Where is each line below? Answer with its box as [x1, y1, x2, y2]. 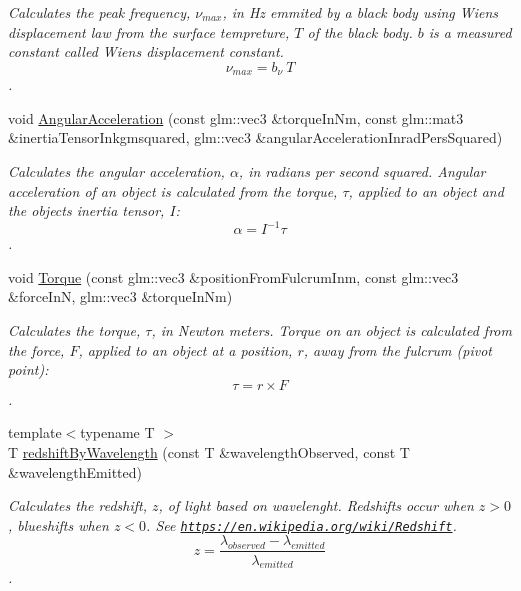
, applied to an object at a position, [78, 339, 293, 360]
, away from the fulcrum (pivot [303, 339, 492, 360]
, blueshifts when [8, 514, 109, 535]
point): [8, 359, 49, 380]
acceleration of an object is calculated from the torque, [8, 180, 338, 201]
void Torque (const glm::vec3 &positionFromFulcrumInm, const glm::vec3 [8, 266, 459, 287]
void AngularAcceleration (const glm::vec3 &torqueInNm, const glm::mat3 [8, 107, 464, 128]
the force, [8, 339, 65, 360]
